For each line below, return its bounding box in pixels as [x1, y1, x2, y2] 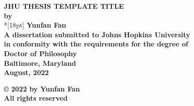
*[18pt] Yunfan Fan [4, 20, 67, 30]
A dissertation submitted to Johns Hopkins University [4, 29, 191, 39]
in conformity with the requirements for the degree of [4, 39, 188, 49]
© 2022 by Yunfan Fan [4, 83, 80, 93]
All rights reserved [4, 93, 68, 103]
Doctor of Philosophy [4, 48, 77, 58]
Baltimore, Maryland [4, 58, 76, 68]
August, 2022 [4, 67, 49, 77]
